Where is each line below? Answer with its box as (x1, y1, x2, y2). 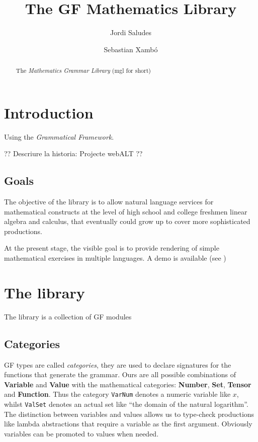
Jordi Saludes (110, 27, 151, 38)
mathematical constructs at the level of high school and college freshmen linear (4, 206, 247, 216)
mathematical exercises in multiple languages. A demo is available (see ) (4, 253, 226, 263)
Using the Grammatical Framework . (4, 131, 114, 142)
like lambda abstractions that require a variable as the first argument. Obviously (4, 418, 252, 429)
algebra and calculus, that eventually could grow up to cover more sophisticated (4, 216, 250, 227)
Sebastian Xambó (104, 44, 158, 54)
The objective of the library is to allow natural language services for (4, 196, 214, 207)
